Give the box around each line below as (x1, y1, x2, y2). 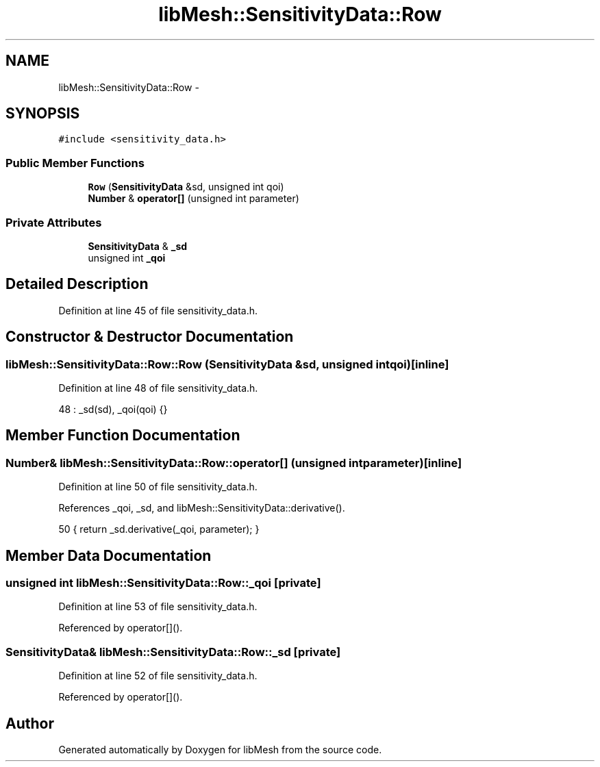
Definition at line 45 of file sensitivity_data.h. (58, 304, 258, 316)
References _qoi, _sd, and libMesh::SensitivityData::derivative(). (58, 502, 345, 514)
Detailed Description (5, 275, 149, 293)
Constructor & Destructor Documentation (5, 328, 294, 346)
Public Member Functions (5, 155, 145, 170)
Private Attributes (5, 215, 102, 229)
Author (5, 714, 54, 732)
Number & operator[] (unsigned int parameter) (88, 192, 299, 205)
